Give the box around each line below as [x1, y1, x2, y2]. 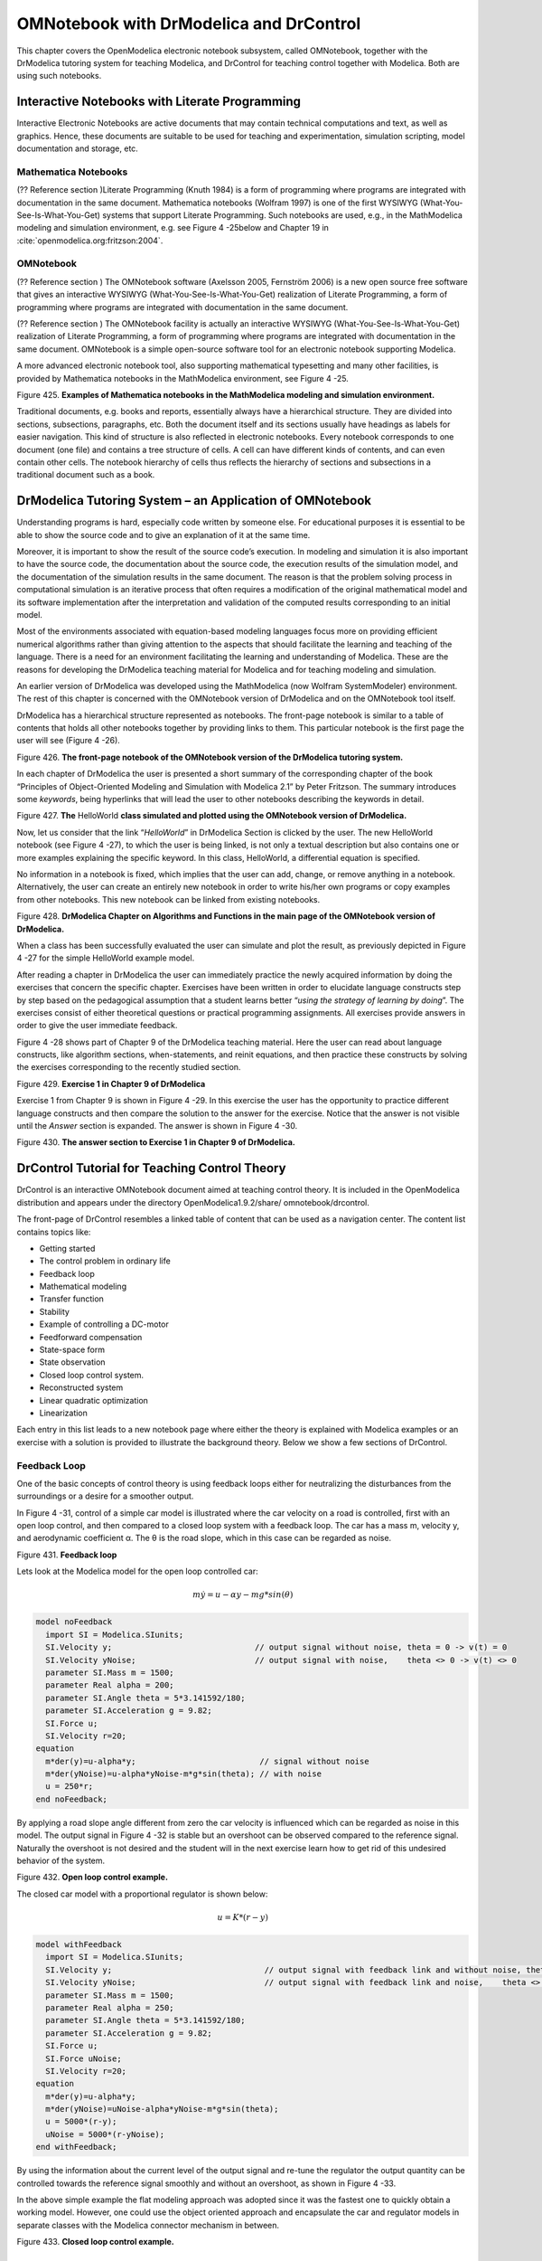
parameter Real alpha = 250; [45, 2002, 175, 2012]
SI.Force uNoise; [45, 2053, 122, 2064]
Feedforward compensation [39, 1331, 143, 1342]
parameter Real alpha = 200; [45, 1680, 175, 1690]
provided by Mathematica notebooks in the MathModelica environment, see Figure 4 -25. [16, 373, 350, 383]
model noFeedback [35, 1617, 113, 1627]
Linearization [39, 1407, 88, 1418]
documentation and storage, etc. [16, 143, 139, 154]
